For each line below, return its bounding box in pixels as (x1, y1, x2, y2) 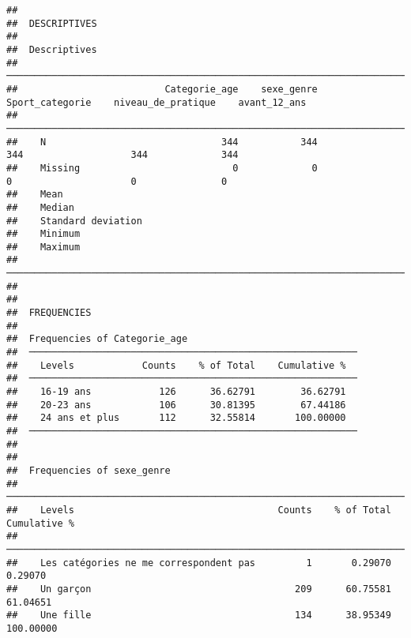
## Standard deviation (6, 215, 142, 227)
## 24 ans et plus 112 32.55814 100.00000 (6, 412, 346, 424)
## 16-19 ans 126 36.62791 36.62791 (6, 386, 346, 398)
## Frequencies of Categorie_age (6, 333, 188, 345)
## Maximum (6, 241, 81, 253)
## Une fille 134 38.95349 (6, 610, 391, 621)
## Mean (6, 189, 63, 201)
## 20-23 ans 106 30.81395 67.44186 (6, 399, 346, 411)
